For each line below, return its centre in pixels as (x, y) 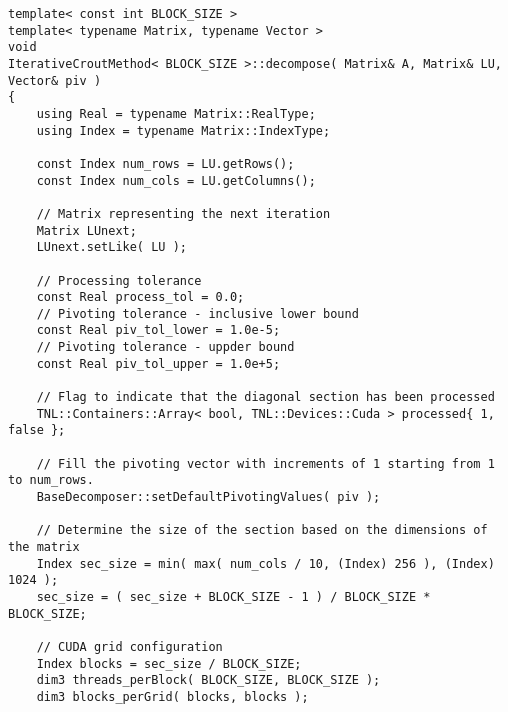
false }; (37, 430)
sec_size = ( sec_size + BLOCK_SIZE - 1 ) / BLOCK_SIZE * (233, 596)
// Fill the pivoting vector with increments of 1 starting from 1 (265, 463)
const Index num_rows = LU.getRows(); (165, 163)
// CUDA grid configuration (129, 646)
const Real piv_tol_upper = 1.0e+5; (158, 363)
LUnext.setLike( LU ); (111, 247)
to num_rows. (51, 480)
